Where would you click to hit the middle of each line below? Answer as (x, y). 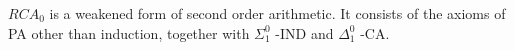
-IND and (304, 32)
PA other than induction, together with (129, 32)
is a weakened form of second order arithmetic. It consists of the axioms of (277, 13)
